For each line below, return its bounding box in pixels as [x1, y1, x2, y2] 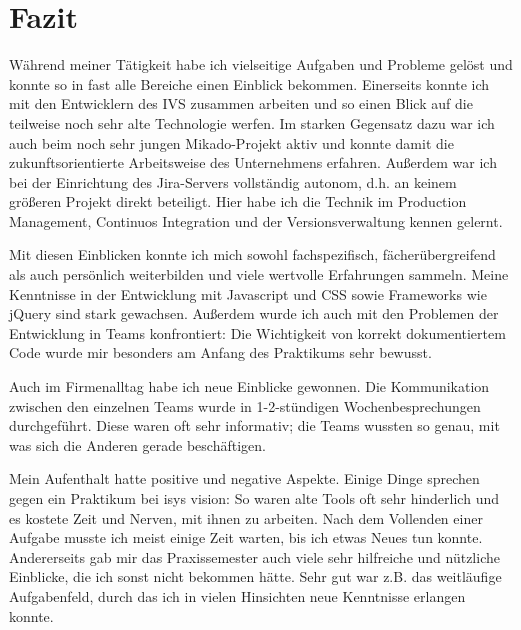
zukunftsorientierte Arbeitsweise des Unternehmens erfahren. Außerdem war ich [9, 152, 497, 173]
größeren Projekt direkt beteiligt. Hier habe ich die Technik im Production [9, 191, 467, 212]
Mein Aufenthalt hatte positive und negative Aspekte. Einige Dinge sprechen [9, 468, 480, 489]
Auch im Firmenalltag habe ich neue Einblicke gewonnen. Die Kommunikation [9, 376, 490, 397]
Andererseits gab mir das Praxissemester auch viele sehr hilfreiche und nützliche [9, 546, 500, 567]
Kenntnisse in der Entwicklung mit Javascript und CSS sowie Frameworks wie [9, 283, 487, 304]
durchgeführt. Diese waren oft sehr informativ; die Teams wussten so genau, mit [9, 415, 500, 436]
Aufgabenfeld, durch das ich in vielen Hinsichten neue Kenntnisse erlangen [9, 585, 466, 606]
